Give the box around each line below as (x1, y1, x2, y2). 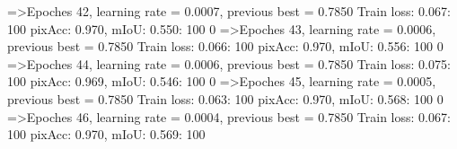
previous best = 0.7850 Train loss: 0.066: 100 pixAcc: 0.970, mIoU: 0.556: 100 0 (7, 37, 444, 56)
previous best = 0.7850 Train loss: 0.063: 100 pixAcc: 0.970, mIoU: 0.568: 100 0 (7, 89, 444, 108)
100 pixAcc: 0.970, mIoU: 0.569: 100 (7, 125, 206, 144)
